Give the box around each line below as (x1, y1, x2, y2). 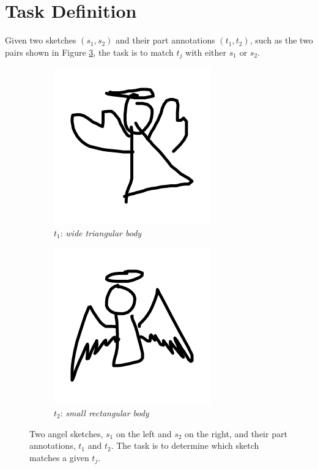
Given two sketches (5, 34, 76, 47)
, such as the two (250, 34, 313, 47)
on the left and (116, 427, 172, 440)
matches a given (29, 451, 89, 463)
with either (185, 45, 227, 58)
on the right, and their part (185, 427, 287, 440)
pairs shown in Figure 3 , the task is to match (5, 45, 174, 58)
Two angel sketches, (29, 427, 103, 440)
